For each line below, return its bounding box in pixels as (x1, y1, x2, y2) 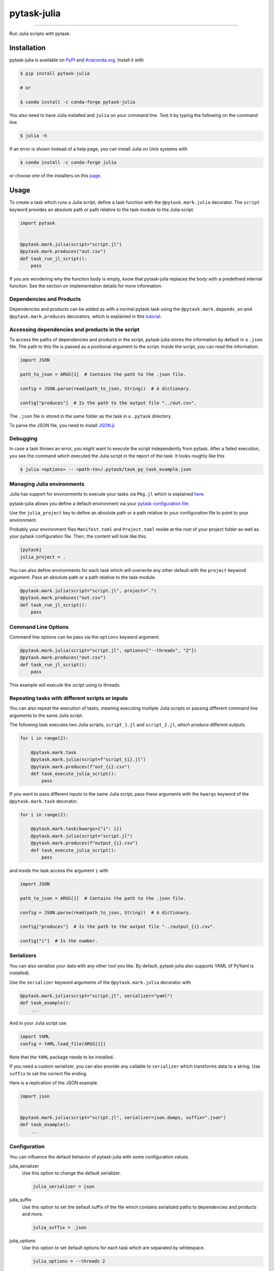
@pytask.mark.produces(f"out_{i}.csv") (30, 764, 130, 770)
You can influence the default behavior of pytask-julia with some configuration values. (9, 1154, 190, 1160)
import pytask (20, 220, 55, 226)
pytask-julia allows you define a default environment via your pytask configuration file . (9, 500, 190, 506)
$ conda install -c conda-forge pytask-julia (20, 99, 135, 105)
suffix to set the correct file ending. (9, 1070, 88, 1076)
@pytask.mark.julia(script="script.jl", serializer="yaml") (20, 993, 173, 998)
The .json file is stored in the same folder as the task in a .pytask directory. (9, 413, 172, 419)
